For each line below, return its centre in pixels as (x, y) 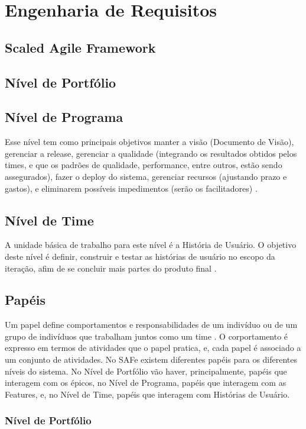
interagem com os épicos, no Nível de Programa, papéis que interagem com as (146, 383)
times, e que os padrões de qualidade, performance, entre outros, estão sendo (144, 165)
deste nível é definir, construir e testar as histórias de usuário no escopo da (140, 256)
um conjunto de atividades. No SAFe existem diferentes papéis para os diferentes (151, 359)
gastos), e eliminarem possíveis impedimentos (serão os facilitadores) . (131, 188)
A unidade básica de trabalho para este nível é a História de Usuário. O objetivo (151, 245)
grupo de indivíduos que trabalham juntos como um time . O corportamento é (147, 336)
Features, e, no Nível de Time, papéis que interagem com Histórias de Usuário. (147, 394)
